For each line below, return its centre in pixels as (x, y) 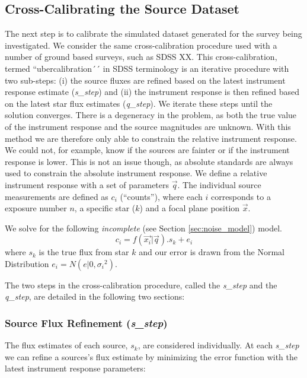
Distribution (27, 263)
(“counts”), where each (161, 196)
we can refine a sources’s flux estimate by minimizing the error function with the (151, 356)
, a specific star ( (105, 208)
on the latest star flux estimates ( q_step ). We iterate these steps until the (139, 103)
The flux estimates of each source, (66, 345)
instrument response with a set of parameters (87, 184)
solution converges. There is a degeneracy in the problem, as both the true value (151, 115)
